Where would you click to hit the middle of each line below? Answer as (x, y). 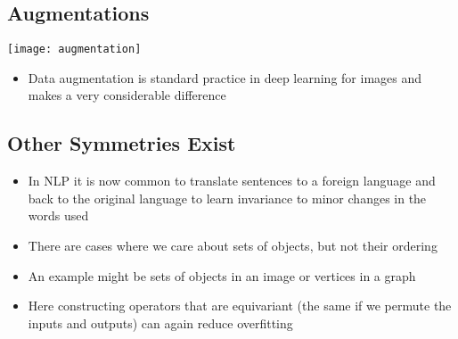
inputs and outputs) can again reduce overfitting (160, 322)
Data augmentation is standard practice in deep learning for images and (225, 77)
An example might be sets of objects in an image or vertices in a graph (222, 275)
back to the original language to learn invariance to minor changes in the (227, 198)
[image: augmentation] (74, 50)
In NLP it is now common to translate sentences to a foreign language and (232, 181)
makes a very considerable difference (127, 95)
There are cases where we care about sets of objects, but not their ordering (233, 246)
